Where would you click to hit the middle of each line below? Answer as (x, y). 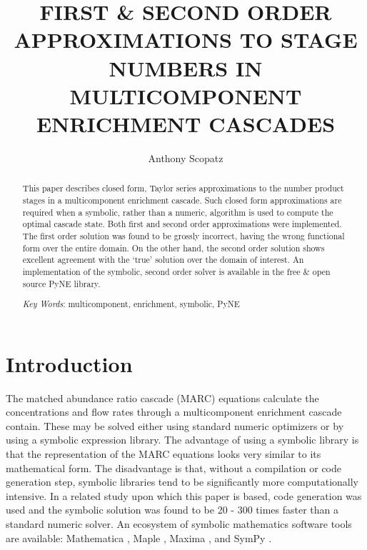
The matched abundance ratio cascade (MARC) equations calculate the (162, 397)
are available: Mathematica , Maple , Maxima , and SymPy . (139, 537)
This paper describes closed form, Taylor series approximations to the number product (183, 188)
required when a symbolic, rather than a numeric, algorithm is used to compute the (178, 212)
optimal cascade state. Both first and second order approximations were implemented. (182, 224)
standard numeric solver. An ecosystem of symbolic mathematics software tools (179, 524)
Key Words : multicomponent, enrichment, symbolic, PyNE (131, 304)
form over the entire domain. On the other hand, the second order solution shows (174, 247)
